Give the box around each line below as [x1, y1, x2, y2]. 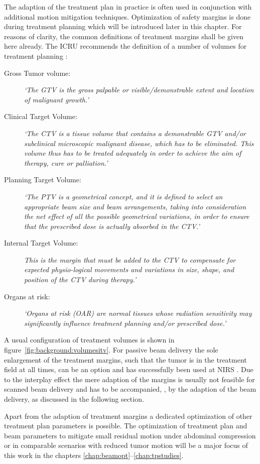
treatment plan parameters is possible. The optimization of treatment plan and [4, 420, 247, 431]
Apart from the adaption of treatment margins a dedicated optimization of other [4, 410, 252, 421]
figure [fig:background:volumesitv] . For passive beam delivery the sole [4, 344, 218, 355]
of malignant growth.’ [24, 94, 89, 104]
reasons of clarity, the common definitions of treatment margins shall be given [4, 31, 243, 41]
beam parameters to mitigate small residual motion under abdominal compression [4, 430, 256, 440]
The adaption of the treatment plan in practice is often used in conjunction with [4, 2, 252, 12]
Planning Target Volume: [4, 174, 81, 185]
